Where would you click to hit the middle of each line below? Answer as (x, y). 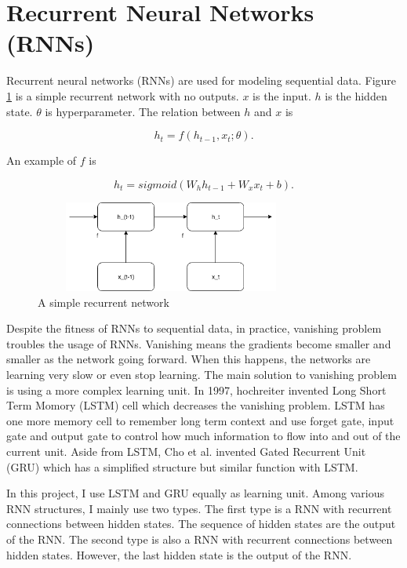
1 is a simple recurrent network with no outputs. (123, 95)
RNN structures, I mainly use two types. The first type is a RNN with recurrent (199, 508)
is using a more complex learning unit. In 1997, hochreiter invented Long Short (196, 390)
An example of (42, 160)
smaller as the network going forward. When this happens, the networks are (189, 359)
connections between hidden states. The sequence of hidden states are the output (201, 524)
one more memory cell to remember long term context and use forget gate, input (200, 420)
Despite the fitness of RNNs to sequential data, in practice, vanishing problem (194, 328)
